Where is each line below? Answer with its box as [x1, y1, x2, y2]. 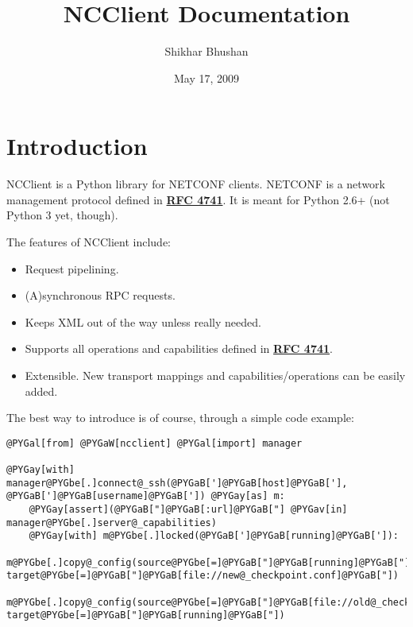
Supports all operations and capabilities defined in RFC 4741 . [25, 340, 333, 357]
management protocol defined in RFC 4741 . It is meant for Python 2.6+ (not [6, 191, 390, 207]
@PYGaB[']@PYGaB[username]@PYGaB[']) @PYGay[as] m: [6, 490, 285, 502]
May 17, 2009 [173, 69, 240, 86]
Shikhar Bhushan [164, 43, 249, 60]
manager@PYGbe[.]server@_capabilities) [6, 517, 217, 528]
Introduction [6, 130, 148, 162]
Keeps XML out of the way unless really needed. [25, 313, 261, 330]
